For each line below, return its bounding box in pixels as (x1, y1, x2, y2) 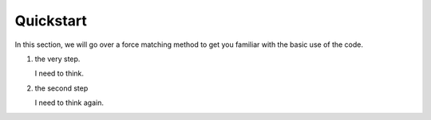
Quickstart (14, 12, 88, 29)
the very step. (34, 54, 81, 64)
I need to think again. (34, 98, 104, 107)
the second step (34, 83, 89, 93)
